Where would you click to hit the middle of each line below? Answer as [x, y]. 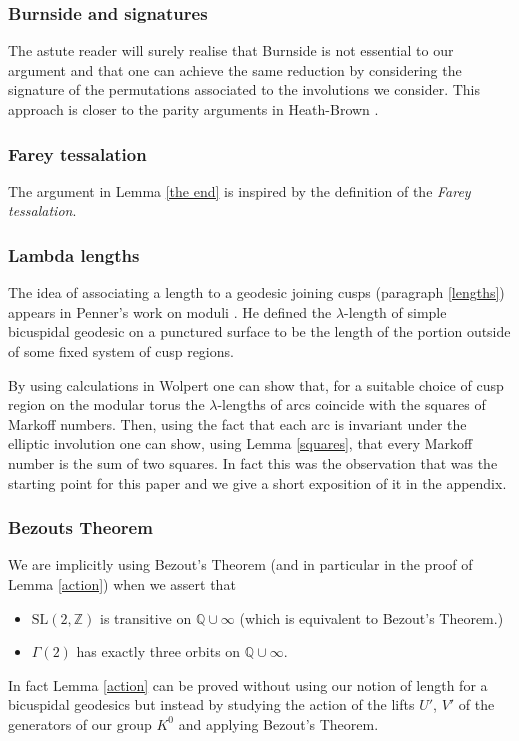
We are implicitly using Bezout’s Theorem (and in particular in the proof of [240, 564]
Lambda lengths [74, 254]
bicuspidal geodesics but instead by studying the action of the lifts [211, 704]
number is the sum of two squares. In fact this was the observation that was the [253, 462]
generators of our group [80, 723]
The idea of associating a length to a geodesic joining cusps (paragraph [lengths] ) [256, 292]
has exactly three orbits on [158, 651]
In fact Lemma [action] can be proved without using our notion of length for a [248, 684]
